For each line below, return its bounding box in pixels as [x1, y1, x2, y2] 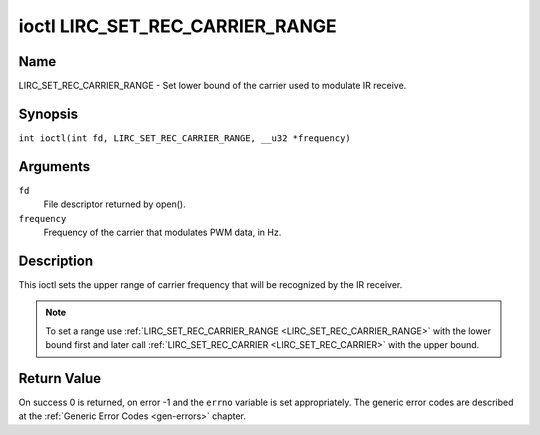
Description [18, 252, 94, 269]
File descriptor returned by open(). [43, 198, 186, 210]
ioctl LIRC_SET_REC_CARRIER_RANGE [18, 15, 337, 37]
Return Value [18, 370, 102, 387]
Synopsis [18, 105, 79, 122]
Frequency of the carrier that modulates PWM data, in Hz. [43, 226, 282, 239]
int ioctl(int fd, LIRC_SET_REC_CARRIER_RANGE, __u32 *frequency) [18, 132, 352, 144]
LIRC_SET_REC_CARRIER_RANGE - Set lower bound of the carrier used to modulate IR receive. [18, 80, 407, 92]
